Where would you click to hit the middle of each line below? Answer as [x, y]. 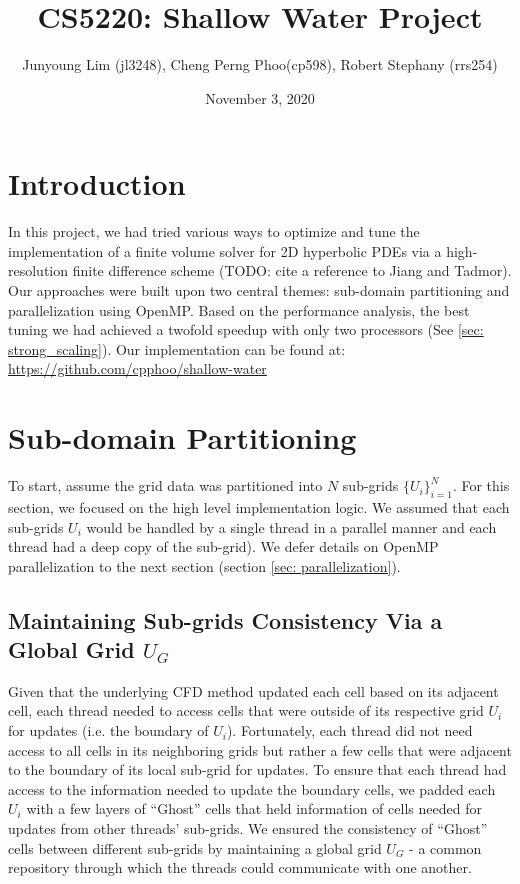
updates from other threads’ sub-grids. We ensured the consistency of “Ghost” [248, 828]
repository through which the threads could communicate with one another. [240, 867]
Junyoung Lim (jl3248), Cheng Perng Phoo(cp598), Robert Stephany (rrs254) [260, 64]
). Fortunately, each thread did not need [349, 730]
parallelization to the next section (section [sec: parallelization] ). [204, 565]
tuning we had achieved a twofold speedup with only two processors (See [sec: [246, 329]
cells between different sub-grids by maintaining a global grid [195, 847]
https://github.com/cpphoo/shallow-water [137, 368]
